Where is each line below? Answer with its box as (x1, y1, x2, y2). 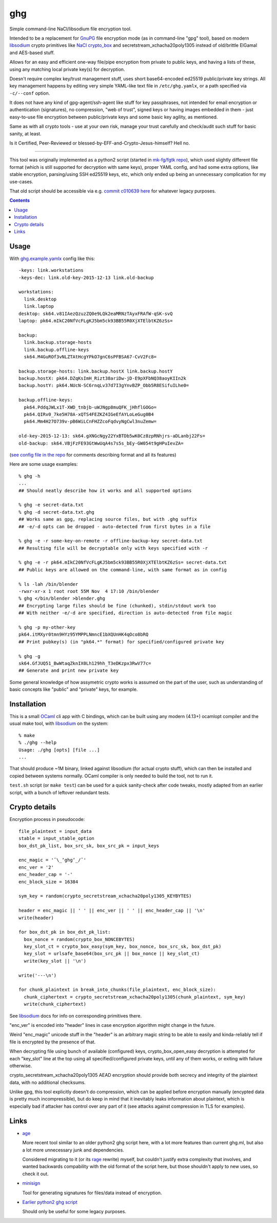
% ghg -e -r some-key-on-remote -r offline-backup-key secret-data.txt (18, 538, 203, 544)
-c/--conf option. (9, 90, 50, 96)
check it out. (22, 1170, 49, 1177)
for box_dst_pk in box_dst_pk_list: (18, 929, 111, 935)
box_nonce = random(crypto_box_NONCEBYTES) (24, 936, 135, 942)
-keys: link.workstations (18, 268, 84, 273)
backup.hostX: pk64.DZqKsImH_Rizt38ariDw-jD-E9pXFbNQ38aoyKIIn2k (18, 376, 187, 381)
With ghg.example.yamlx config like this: (9, 255, 95, 261)
